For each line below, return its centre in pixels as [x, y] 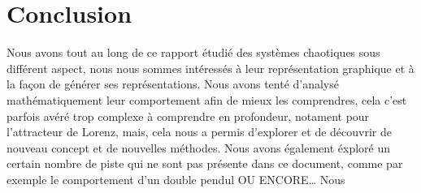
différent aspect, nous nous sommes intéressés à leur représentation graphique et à [210, 68]
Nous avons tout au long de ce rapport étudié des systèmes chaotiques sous [193, 52]
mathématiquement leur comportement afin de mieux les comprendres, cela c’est [207, 99]
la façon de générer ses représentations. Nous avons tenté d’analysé [173, 84]
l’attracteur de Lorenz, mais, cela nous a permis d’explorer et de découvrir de [199, 132]
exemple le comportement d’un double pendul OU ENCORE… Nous [176, 179]
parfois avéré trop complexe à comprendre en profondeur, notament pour [188, 116]
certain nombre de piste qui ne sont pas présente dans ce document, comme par [205, 163]
